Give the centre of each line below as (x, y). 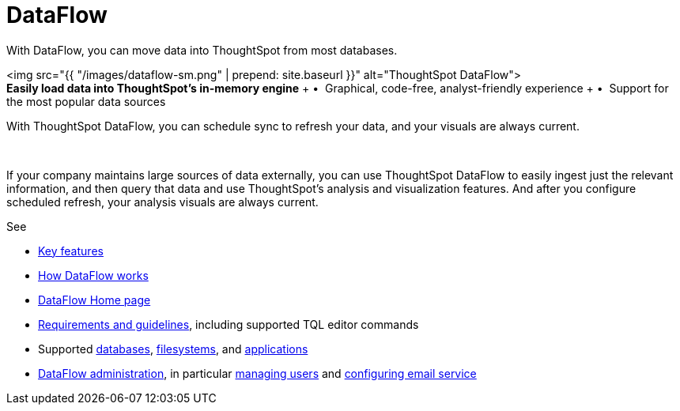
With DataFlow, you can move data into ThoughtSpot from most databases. (202, 50)
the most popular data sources (86, 101)
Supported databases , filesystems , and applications (173, 349)
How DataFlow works (93, 275)
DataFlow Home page (94, 300)
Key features (71, 251)
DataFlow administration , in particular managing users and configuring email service (257, 373)
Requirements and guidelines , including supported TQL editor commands (229, 324)
